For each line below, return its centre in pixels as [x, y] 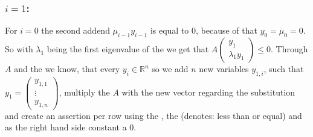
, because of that [227, 30]
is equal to [169, 30]
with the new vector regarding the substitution [208, 92]
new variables [224, 69]
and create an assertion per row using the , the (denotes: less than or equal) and [153, 115]
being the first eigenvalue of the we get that [128, 49]
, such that [284, 69]
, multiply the [84, 92]
